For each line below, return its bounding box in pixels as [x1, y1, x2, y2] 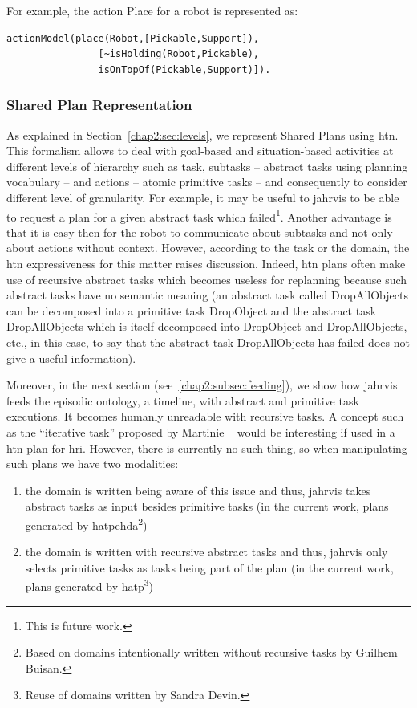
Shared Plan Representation [6, 95, 192, 115]
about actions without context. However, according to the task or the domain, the [6, 239, 410, 256]
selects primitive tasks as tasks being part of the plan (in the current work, [25, 559, 395, 576]
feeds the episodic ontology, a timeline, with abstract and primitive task [6, 392, 359, 409]
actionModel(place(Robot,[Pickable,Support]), [6, 32, 259, 44]
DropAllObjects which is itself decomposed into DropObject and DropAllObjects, [6, 318, 407, 335]
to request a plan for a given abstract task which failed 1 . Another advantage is [6, 205, 392, 225]
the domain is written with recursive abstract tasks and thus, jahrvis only [25, 543, 388, 560]
